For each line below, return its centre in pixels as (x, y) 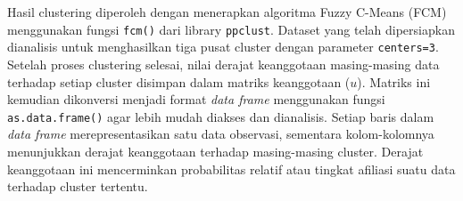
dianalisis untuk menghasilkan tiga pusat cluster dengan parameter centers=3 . (223, 47)
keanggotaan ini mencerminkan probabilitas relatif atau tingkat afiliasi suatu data (231, 169)
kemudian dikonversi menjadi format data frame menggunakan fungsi (196, 99)
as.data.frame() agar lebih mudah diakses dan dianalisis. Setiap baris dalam (221, 116)
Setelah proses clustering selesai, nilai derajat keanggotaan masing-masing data (223, 64)
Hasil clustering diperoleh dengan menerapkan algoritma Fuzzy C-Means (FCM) (227, 12)
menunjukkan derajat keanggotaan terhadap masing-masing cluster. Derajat (215, 151)
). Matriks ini (394, 81)
